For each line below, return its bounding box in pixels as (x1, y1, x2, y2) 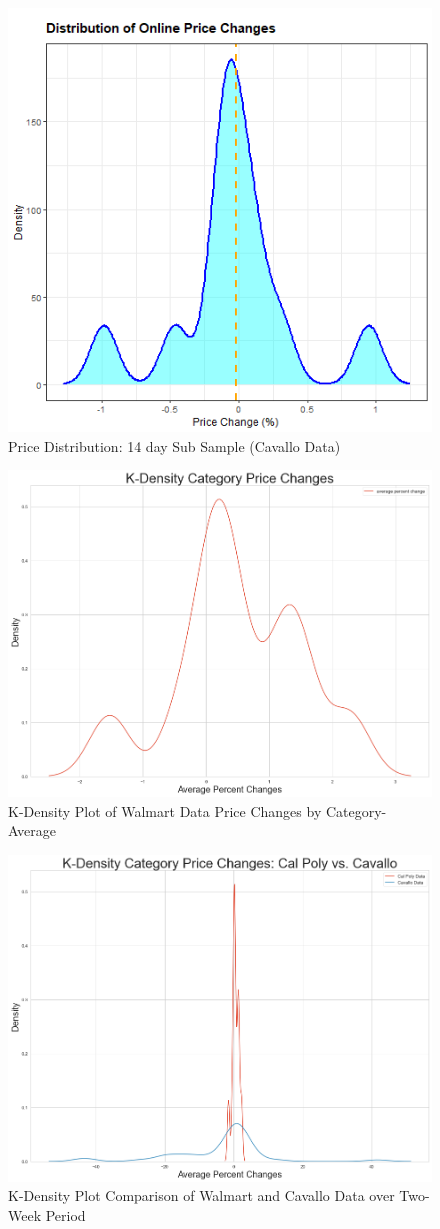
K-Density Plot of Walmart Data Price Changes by (8, 800, 322, 821)
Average (8, 820, 56, 841)
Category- (325, 800, 387, 821)
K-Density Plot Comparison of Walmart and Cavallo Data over (8, 1185, 395, 1206)
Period (45, 1204, 86, 1225)
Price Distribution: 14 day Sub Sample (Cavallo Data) (8, 435, 341, 456)
